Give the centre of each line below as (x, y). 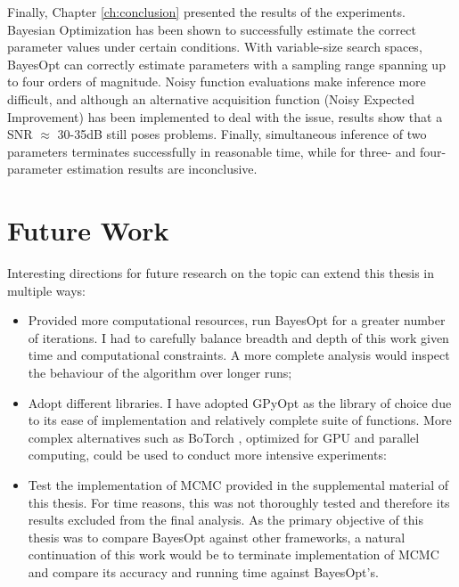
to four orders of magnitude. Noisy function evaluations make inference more (217, 82)
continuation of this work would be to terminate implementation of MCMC (234, 554)
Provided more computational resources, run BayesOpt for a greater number (237, 320)
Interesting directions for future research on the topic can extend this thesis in (221, 273)
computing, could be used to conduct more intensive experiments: (207, 455)
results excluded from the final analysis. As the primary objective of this (225, 520)
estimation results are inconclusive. (162, 169)
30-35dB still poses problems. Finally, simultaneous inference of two (242, 134)
